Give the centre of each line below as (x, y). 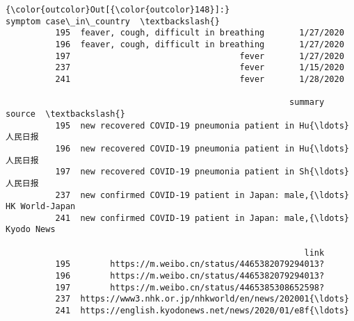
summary (307, 102)
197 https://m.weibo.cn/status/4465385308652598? (190, 287)
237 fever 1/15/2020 (200, 68)
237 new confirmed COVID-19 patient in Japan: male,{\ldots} (202, 195)
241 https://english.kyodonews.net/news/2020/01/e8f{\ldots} (202, 311)
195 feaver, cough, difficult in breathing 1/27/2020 (200, 33)
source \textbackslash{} (65, 114)
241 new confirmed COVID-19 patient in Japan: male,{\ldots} (202, 218)
